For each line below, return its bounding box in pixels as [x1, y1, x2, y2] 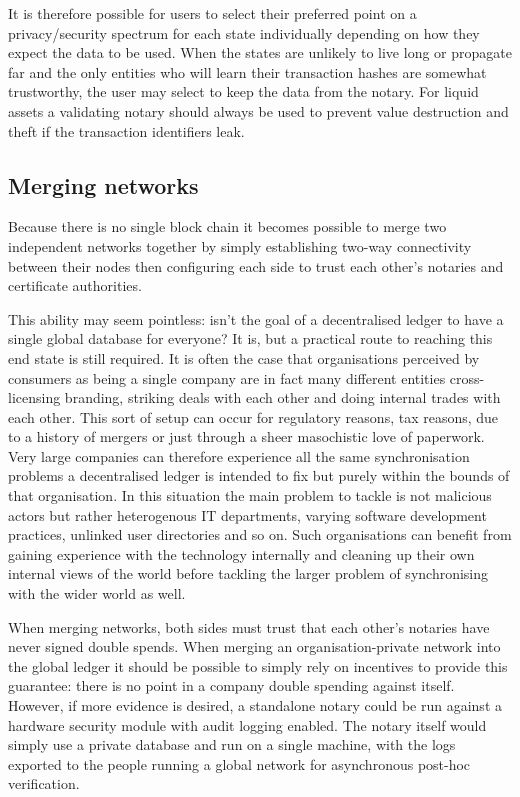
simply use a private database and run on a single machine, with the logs [8, 734, 456, 755]
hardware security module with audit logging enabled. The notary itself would [8, 714, 487, 735]
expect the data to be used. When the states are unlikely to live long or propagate [8, 42, 512, 63]
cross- [449, 367, 485, 388]
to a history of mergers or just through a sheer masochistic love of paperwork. [8, 426, 485, 447]
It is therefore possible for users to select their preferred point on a [8, 3, 417, 23]
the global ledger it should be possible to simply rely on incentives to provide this [8, 655, 508, 676]
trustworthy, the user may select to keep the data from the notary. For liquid [8, 81, 479, 102]
